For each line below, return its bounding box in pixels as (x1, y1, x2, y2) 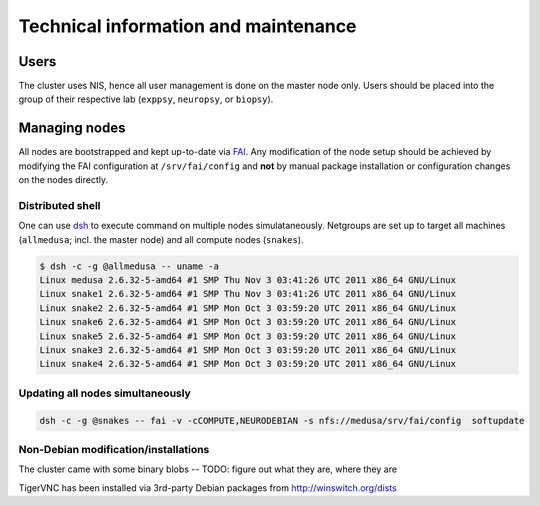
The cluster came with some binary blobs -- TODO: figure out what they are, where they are (18, 463, 398, 475)
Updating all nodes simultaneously (18, 386, 192, 400)
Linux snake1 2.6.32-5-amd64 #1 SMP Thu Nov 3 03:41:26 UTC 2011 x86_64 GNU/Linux (39, 288, 457, 300)
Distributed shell (18, 198, 101, 212)
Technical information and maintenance (18, 15, 357, 37)
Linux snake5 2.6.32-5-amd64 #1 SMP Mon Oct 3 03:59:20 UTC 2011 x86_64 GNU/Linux (39, 330, 457, 342)
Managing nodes (18, 120, 126, 137)
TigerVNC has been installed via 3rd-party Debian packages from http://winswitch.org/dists (18, 481, 397, 494)
